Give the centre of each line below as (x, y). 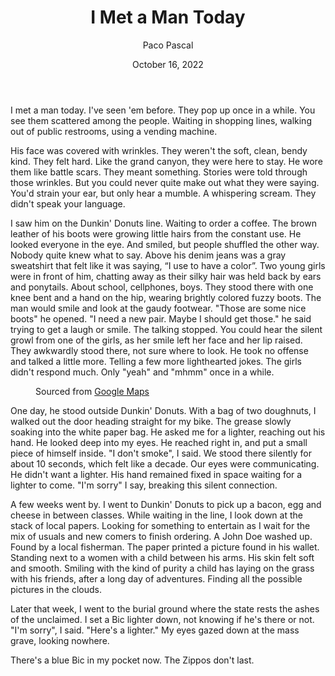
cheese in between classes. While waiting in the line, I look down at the (156, 515)
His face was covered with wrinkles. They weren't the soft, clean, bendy (159, 150)
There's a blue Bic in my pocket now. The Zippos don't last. (132, 660)
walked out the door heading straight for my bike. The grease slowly (151, 421)
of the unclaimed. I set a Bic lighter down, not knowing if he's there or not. (162, 619)
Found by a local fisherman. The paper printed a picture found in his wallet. (165, 547)
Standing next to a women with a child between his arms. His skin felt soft (162, 557)
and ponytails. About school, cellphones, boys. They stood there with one (162, 287)
